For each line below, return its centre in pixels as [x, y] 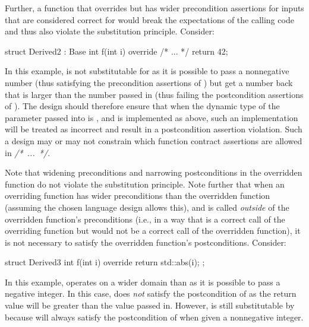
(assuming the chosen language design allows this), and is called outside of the [147, 207]
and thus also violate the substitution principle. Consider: [110, 31]
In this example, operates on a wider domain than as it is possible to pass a [143, 282]
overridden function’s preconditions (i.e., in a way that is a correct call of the [145, 219]
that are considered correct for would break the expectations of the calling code [149, 19]
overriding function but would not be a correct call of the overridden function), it [153, 231]
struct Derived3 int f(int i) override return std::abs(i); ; [105, 262]
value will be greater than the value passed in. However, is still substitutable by [150, 305]
